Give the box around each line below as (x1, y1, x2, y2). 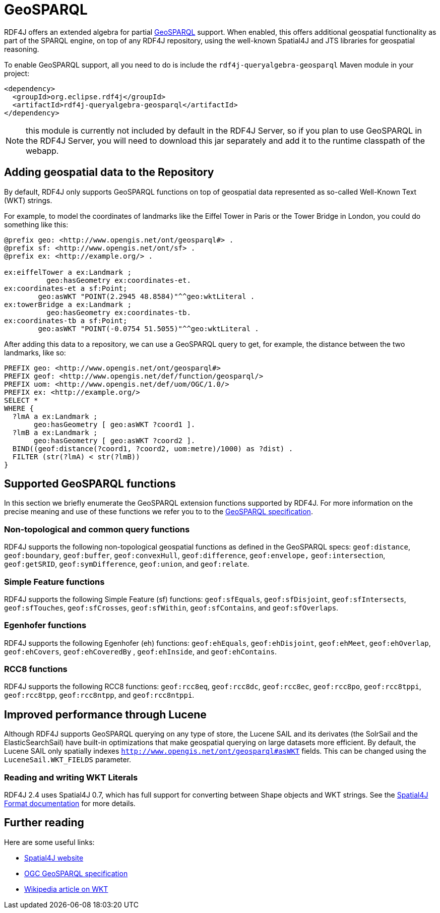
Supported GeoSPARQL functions (4, 477, 176, 491)
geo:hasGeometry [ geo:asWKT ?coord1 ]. (34, 420, 196, 429)
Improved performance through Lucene (4, 708, 207, 721)
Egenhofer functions (4, 620, 87, 631)
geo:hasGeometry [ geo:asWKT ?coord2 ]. (34, 436, 196, 445)
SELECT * (4, 396, 38, 404)
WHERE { (4, 404, 34, 412)
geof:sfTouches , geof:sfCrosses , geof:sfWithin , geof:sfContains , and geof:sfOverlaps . (4, 603, 339, 612)
